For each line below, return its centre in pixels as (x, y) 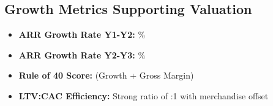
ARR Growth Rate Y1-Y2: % (82, 34)
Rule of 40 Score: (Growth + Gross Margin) (106, 75)
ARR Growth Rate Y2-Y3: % (82, 55)
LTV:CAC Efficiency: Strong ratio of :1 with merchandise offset (144, 95)
